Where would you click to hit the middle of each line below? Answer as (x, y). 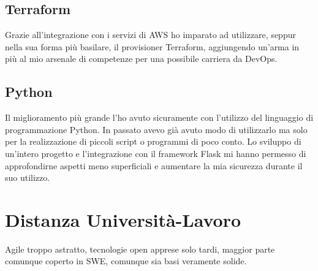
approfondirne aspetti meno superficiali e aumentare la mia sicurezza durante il (154, 165)
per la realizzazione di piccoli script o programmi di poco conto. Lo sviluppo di (153, 141)
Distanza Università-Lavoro (123, 219)
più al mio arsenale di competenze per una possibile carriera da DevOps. (141, 59)
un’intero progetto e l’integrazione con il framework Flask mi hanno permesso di (156, 153)
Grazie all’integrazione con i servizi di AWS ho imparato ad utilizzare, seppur (150, 35)
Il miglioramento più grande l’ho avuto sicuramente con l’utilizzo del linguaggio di (159, 117)
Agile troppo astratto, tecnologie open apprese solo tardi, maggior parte (140, 249)
